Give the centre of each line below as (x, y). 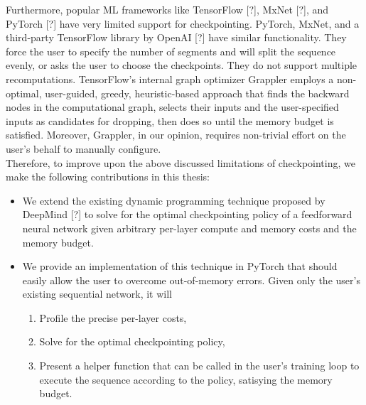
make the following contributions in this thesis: (108, 177)
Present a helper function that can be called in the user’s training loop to (199, 366)
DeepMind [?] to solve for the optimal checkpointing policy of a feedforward (187, 214)
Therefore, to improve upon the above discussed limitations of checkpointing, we (181, 162)
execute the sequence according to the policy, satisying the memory (186, 379)
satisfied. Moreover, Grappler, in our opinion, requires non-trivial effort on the (176, 135)
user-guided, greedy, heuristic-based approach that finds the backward (197, 93)
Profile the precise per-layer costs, (113, 317)
